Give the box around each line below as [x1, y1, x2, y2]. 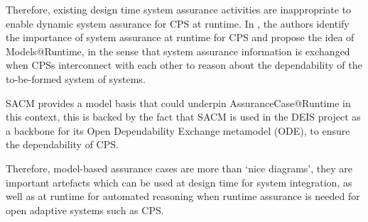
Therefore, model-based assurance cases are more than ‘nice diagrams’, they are [6, 160, 352, 175]
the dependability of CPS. [6, 137, 119, 152]
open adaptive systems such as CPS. [6, 202, 164, 217]
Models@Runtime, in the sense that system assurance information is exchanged [6, 43, 350, 58]
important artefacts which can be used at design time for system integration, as [6, 174, 352, 189]
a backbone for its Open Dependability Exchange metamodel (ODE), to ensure [6, 123, 350, 138]
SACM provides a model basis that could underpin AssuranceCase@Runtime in [6, 95, 351, 110]
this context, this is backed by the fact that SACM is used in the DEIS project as [6, 109, 361, 124]
